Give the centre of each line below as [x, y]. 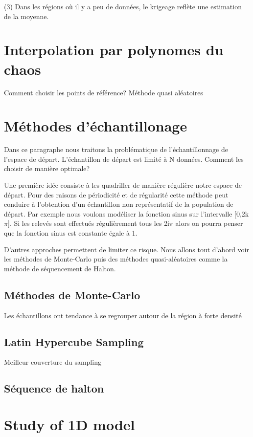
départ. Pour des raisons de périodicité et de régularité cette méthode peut [116, 194]
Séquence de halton [54, 388]
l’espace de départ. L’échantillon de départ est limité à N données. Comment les [124, 159]
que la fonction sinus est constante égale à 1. [71, 232]
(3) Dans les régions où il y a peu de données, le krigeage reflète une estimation [123, 6]
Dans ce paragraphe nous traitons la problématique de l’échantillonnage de [116, 149]
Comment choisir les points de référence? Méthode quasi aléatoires [103, 92]
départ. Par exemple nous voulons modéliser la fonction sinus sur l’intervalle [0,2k [126, 213]
